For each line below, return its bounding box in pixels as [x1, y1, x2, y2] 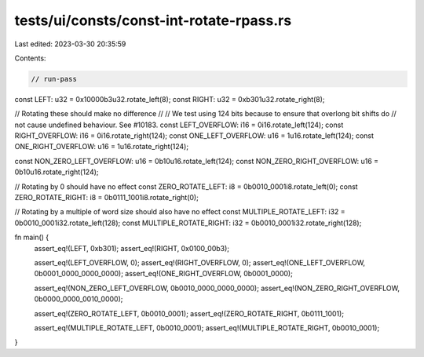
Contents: [14, 53, 46, 63]
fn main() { [14, 232, 49, 242]
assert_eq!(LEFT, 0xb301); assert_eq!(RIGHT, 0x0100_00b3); [34, 243, 230, 253]
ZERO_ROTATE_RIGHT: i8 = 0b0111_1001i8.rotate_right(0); [14, 193, 199, 202]
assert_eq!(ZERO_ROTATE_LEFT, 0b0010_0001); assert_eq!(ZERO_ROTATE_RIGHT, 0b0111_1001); [34, 308, 345, 318]
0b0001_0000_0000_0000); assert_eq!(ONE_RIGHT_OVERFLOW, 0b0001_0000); [34, 269, 294, 279]
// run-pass [31, 75, 78, 83]
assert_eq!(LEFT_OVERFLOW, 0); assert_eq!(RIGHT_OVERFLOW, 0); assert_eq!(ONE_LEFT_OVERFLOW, [34, 257, 365, 267]
